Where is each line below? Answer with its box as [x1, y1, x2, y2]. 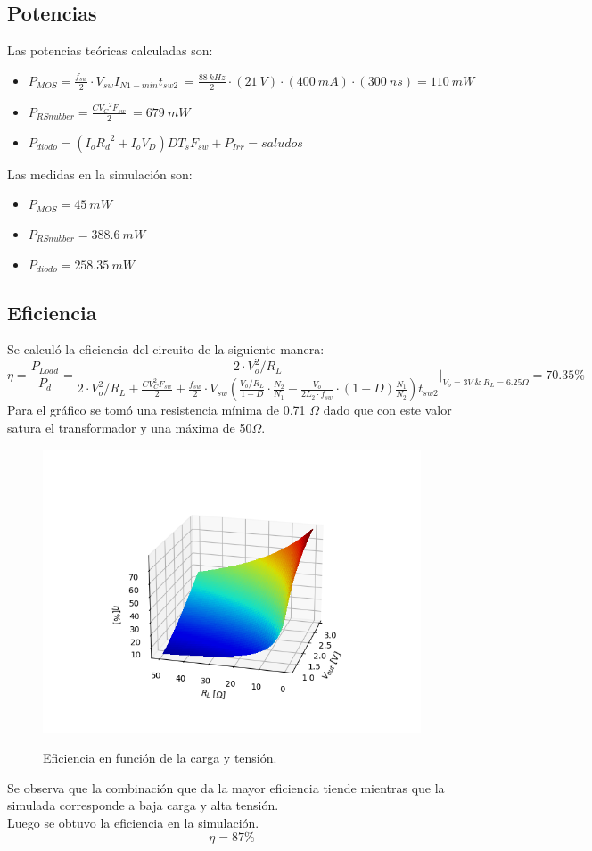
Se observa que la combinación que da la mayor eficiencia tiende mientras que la [7, 778, 445, 797]
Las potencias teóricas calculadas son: [7, 41, 213, 60]
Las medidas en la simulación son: [7, 164, 193, 183]
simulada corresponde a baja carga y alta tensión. [7, 796, 279, 814]
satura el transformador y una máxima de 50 [7, 417, 252, 436]
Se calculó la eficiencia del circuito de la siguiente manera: [7, 340, 325, 359]
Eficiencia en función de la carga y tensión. [43, 748, 277, 767]
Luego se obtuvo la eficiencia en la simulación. [7, 813, 259, 831]
